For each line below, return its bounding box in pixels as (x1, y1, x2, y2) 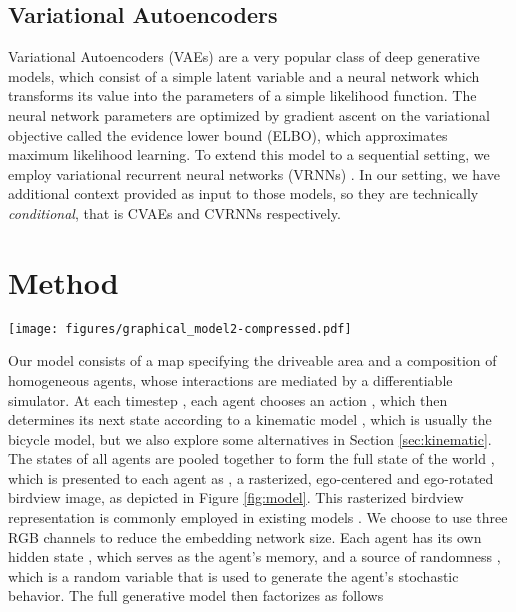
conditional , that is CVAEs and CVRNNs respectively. (8, 202, 341, 223)
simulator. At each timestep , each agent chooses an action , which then (8, 389, 448, 410)
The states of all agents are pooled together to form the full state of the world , (8, 448, 495, 469)
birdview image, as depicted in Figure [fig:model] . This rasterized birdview (8, 487, 464, 508)
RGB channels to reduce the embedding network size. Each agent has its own (8, 526, 482, 547)
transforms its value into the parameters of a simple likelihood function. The (8, 85, 477, 106)
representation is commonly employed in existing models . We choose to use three (8, 507, 508, 528)
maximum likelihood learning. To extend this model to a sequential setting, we (8, 144, 490, 165)
